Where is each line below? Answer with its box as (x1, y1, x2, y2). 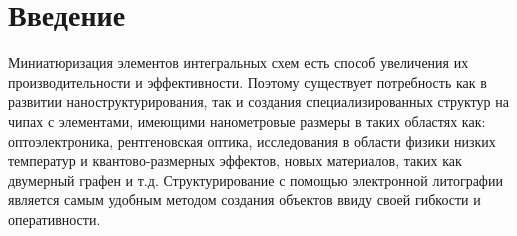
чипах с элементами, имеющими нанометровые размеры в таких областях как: (8, 110, 486, 131)
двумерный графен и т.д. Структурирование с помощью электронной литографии (8, 169, 503, 190)
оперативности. (8, 208, 101, 229)
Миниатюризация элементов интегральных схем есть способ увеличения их (8, 52, 469, 73)
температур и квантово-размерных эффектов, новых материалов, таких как (8, 150, 462, 171)
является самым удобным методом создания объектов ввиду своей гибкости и (8, 189, 481, 210)
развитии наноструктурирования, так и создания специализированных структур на (8, 91, 509, 112)
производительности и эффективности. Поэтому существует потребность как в (8, 71, 487, 92)
